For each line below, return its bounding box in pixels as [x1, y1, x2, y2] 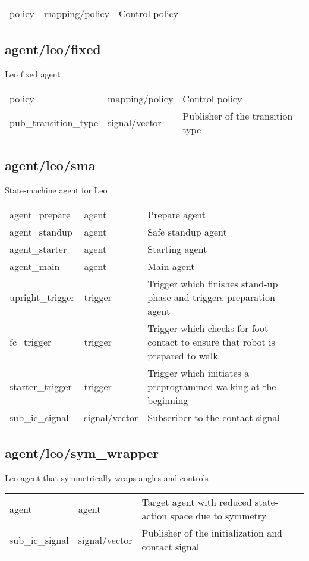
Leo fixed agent [5, 68, 61, 80]
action [141, 509, 168, 523]
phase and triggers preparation [147, 290, 275, 304]
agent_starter [10, 242, 67, 256]
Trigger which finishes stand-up [147, 276, 278, 290]
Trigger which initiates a [147, 365, 250, 380]
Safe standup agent [147, 224, 227, 239]
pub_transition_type [10, 115, 99, 130]
